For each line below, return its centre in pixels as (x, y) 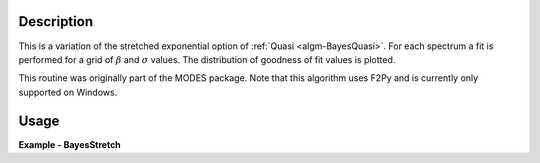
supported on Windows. (68, 92)
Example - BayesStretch (70, 144)
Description (56, 21)
